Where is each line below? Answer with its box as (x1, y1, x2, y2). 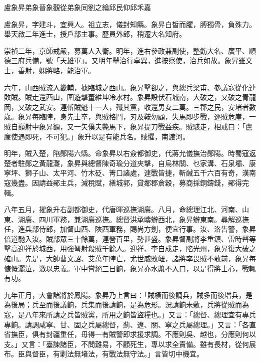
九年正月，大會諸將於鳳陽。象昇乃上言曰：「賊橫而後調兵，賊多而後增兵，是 (4, 289, 252, 300)
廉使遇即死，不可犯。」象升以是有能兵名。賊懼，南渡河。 (4, 131, 189, 141)
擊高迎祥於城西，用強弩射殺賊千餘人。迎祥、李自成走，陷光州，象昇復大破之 (4, 243, 256, 254)
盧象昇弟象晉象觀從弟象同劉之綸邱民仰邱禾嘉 (4, 2, 151, 12)
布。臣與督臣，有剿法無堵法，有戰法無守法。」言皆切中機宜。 (4, 348, 203, 359)
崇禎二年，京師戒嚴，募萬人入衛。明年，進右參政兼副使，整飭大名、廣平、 (4, 45, 249, 56)
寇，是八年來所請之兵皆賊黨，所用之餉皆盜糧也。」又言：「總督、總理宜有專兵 (4, 309, 256, 320)
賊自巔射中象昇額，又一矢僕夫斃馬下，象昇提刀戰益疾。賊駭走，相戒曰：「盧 (4, 121, 252, 131)
